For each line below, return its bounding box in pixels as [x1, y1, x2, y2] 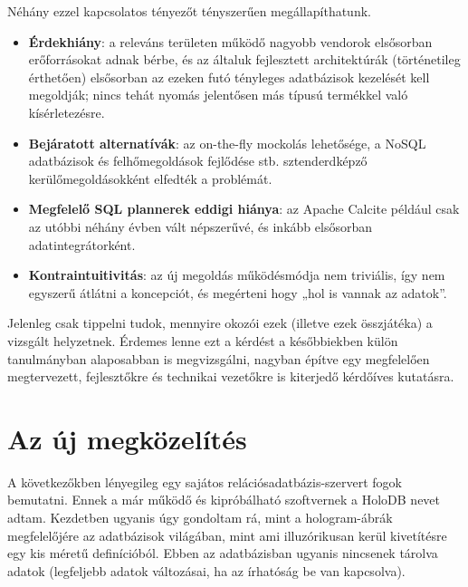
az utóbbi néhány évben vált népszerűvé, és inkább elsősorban [28, 217, 372, 236]
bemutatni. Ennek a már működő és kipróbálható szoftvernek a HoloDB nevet [7, 490, 441, 509]
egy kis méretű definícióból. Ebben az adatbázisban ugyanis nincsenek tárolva [7, 544, 438, 563]
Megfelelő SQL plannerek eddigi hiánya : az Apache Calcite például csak [28, 199, 460, 218]
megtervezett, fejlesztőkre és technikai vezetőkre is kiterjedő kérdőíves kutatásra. [7, 367, 454, 386]
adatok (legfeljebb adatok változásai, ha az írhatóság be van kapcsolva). [7, 561, 406, 580]
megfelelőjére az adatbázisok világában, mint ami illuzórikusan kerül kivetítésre [7, 525, 447, 544]
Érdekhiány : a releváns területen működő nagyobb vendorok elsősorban [28, 32, 433, 51]
